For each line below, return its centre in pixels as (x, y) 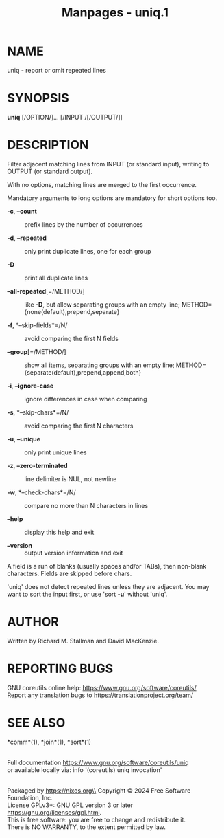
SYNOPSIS (38, 98)
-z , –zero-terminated (37, 465)
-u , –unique (24, 439)
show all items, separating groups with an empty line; (99, 365)
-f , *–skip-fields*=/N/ (37, 325)
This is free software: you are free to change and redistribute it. (97, 819)
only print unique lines (55, 452)
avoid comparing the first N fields (71, 338)
